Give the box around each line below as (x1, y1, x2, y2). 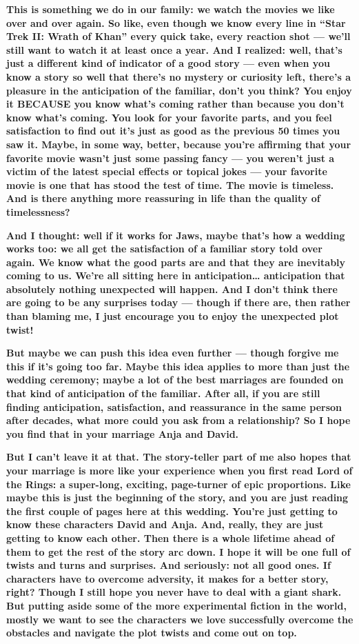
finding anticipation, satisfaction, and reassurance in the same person (6, 399, 342, 414)
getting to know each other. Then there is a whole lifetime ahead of (6, 530, 335, 545)
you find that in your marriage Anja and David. (6, 426, 239, 441)
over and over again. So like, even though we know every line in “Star (6, 15, 346, 30)
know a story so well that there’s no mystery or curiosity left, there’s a (6, 69, 351, 83)
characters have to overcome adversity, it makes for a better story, (6, 571, 329, 585)
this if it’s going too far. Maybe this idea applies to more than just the (6, 359, 350, 373)
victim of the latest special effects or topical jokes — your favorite (6, 164, 327, 179)
